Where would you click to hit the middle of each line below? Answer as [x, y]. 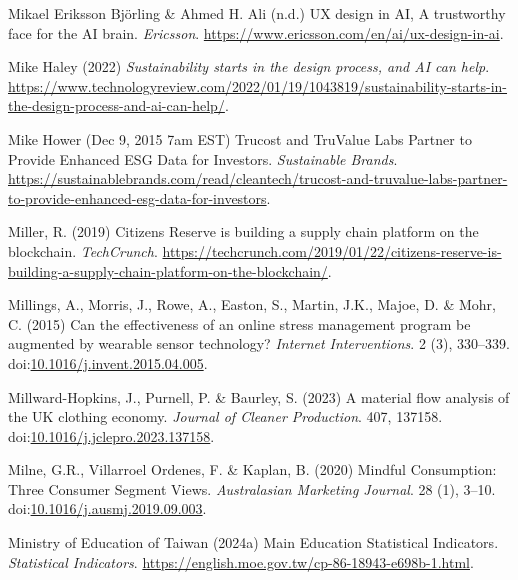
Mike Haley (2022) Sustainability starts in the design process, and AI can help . [249, 66]
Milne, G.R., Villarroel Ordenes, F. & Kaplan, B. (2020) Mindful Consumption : [252, 469]
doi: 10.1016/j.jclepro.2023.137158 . [111, 435]
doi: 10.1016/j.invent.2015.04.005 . [108, 362]
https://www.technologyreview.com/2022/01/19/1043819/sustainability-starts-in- [258, 85]
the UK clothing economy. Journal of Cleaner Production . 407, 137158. [225, 416]
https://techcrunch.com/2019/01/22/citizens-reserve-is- [332, 250]
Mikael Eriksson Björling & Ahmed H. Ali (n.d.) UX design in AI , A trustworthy [257, 13]
